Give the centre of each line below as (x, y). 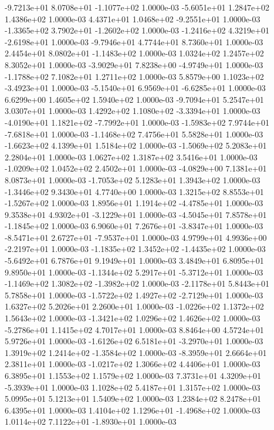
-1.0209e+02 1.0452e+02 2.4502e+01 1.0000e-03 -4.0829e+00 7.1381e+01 (136, 168)
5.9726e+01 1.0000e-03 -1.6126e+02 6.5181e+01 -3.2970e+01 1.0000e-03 (134, 341)
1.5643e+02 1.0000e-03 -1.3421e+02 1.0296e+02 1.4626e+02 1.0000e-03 (133, 318)
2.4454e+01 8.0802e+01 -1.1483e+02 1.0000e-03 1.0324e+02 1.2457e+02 (134, 53)
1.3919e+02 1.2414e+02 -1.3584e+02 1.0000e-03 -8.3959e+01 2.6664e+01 (136, 352)
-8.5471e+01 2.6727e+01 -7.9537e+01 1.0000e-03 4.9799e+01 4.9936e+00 (136, 237)
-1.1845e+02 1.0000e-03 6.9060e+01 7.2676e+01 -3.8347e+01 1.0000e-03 (134, 226)
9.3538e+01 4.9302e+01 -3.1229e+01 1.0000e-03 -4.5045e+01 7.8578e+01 (136, 214)
